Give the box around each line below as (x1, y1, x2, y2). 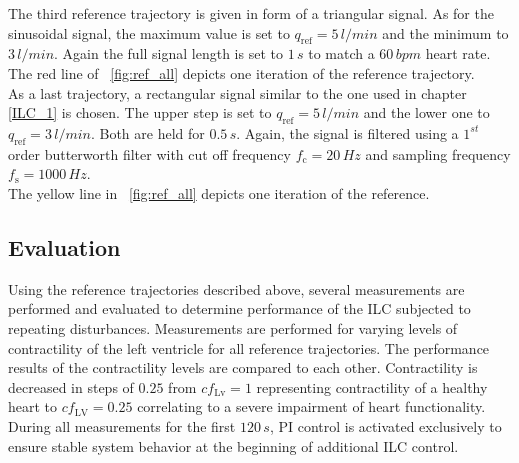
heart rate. (425, 43, 491, 64)
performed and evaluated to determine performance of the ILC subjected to (8, 298, 471, 319)
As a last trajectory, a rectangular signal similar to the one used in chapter (8, 82, 467, 103)
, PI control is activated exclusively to (269, 415, 502, 436)
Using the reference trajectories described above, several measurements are (8, 278, 465, 299)
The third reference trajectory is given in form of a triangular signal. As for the (8, 3, 494, 23)
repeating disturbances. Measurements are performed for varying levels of (8, 317, 458, 338)
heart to (8, 396, 58, 417)
